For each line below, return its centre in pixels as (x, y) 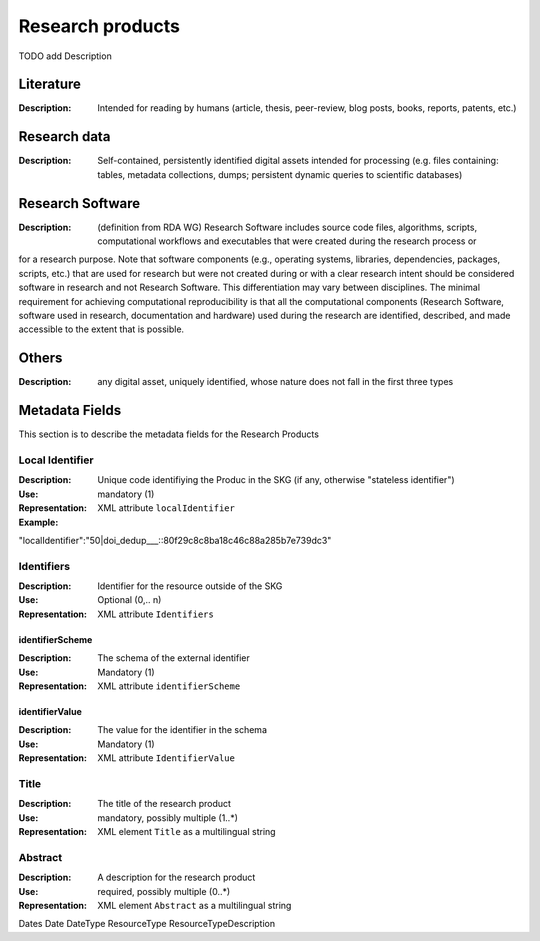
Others (40, 358)
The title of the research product (164, 804)
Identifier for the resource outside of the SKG (190, 586)
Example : (38, 522)
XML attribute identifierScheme (169, 686)
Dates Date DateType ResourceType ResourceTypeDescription (146, 924)
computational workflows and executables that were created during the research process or (287, 241)
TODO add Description (65, 56)
